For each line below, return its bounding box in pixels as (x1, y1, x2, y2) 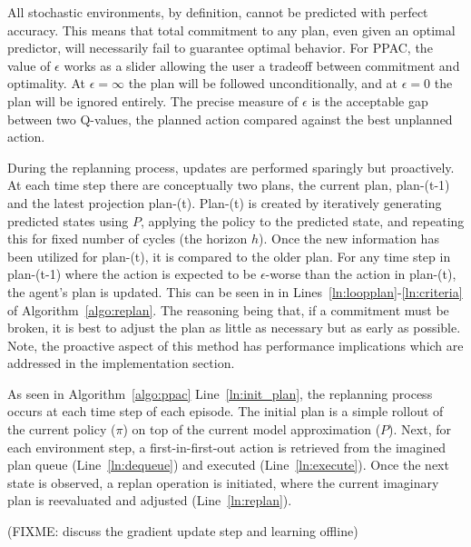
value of (7, 55, 51, 75)
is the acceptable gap (311, 91, 428, 110)
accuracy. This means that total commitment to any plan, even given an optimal (7, 20, 456, 39)
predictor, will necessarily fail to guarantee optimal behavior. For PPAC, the (7, 38, 433, 57)
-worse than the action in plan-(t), (265, 264, 456, 283)
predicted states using (7, 211, 129, 230)
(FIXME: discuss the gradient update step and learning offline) (7, 522, 358, 541)
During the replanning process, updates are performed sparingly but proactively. (7, 157, 455, 176)
